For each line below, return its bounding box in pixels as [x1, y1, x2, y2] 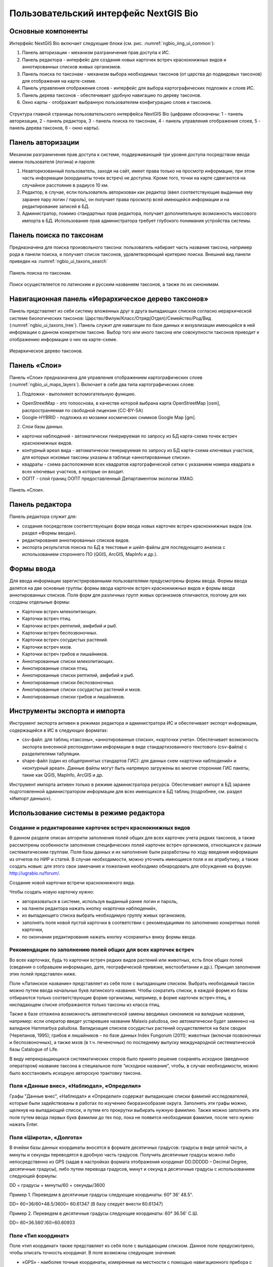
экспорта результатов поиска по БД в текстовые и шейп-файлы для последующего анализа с [22, 544, 225, 550]
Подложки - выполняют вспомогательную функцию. [22, 391, 136, 397]
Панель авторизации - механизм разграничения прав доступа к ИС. [22, 50, 170, 56]
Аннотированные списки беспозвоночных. [22, 679, 115, 685]
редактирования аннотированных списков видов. [22, 537, 130, 543]
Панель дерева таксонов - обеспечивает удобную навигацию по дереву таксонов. [22, 92, 202, 98]
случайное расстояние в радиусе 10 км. [22, 182, 109, 188]
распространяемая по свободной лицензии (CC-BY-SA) [22, 407, 144, 413]
